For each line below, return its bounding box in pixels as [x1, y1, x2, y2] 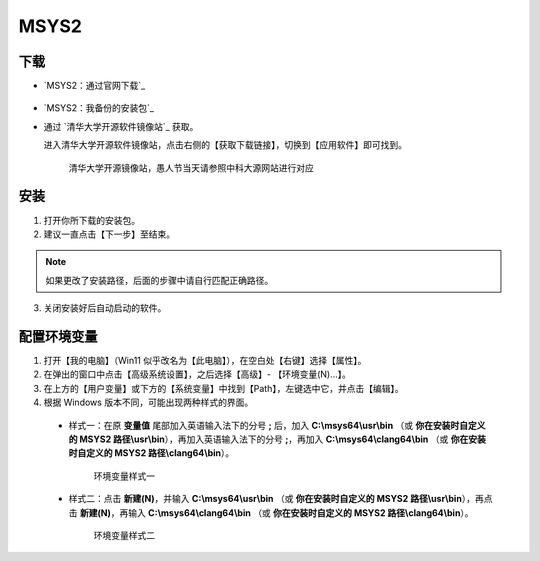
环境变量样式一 [93, 470, 155, 482]
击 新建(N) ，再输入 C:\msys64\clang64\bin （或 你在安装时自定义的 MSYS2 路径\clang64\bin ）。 [68, 506, 474, 519]
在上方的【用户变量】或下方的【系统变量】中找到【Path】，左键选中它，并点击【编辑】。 [43, 382, 404, 394]
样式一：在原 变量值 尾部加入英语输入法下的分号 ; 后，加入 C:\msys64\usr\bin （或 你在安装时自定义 [68, 419, 486, 431]
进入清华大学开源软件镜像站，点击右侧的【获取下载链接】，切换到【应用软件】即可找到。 [43, 139, 407, 151]
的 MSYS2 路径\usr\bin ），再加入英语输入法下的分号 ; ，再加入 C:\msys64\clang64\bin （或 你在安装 [68, 433, 487, 445]
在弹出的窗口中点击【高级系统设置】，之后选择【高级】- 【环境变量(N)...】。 [43, 368, 352, 380]
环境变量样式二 [93, 529, 155, 541]
